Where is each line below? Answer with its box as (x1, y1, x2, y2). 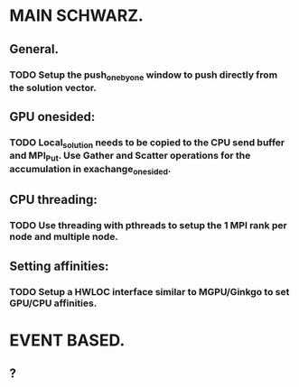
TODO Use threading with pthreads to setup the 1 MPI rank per (9, 219, 287, 232)
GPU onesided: (9, 109, 96, 124)
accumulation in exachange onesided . (9, 162, 172, 177)
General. (9, 41, 60, 57)
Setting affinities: (9, 258, 109, 273)
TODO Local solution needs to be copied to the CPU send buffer (9, 136, 285, 151)
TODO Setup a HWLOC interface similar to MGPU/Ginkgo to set (9, 285, 290, 298)
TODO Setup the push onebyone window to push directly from (9, 69, 278, 82)
